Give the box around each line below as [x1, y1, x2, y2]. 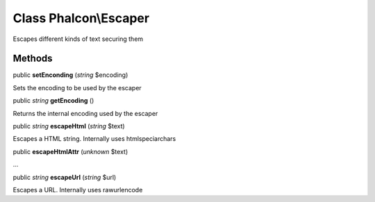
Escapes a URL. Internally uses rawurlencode [12, 185, 143, 194]
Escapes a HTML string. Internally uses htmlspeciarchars [12, 135, 176, 143]
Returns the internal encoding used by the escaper [12, 109, 158, 117]
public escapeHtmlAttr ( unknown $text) [12, 147, 128, 155]
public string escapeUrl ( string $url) [12, 173, 117, 181]
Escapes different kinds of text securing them [12, 35, 144, 43]
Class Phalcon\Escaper [12, 10, 149, 26]
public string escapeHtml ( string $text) [12, 122, 125, 131]
